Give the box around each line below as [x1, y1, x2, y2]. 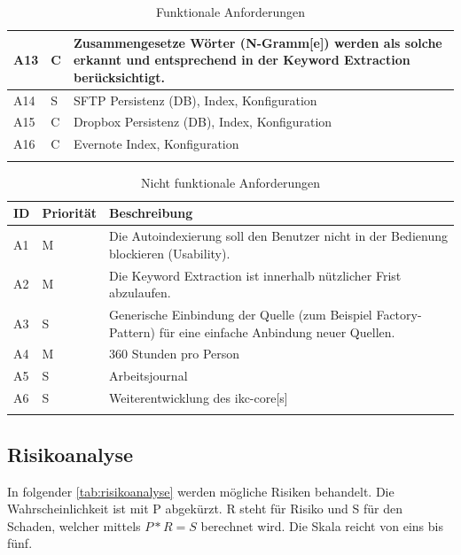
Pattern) [109, 322, 156, 341]
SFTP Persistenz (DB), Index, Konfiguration [73, 90, 317, 109]
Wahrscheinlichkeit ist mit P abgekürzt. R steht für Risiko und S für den [7, 499, 402, 518]
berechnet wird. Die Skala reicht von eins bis [200, 516, 443, 535]
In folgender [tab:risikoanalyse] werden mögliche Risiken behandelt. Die [7, 482, 395, 500]
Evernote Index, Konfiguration [73, 135, 239, 153]
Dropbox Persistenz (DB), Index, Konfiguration [73, 112, 332, 131]
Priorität [42, 204, 98, 222]
